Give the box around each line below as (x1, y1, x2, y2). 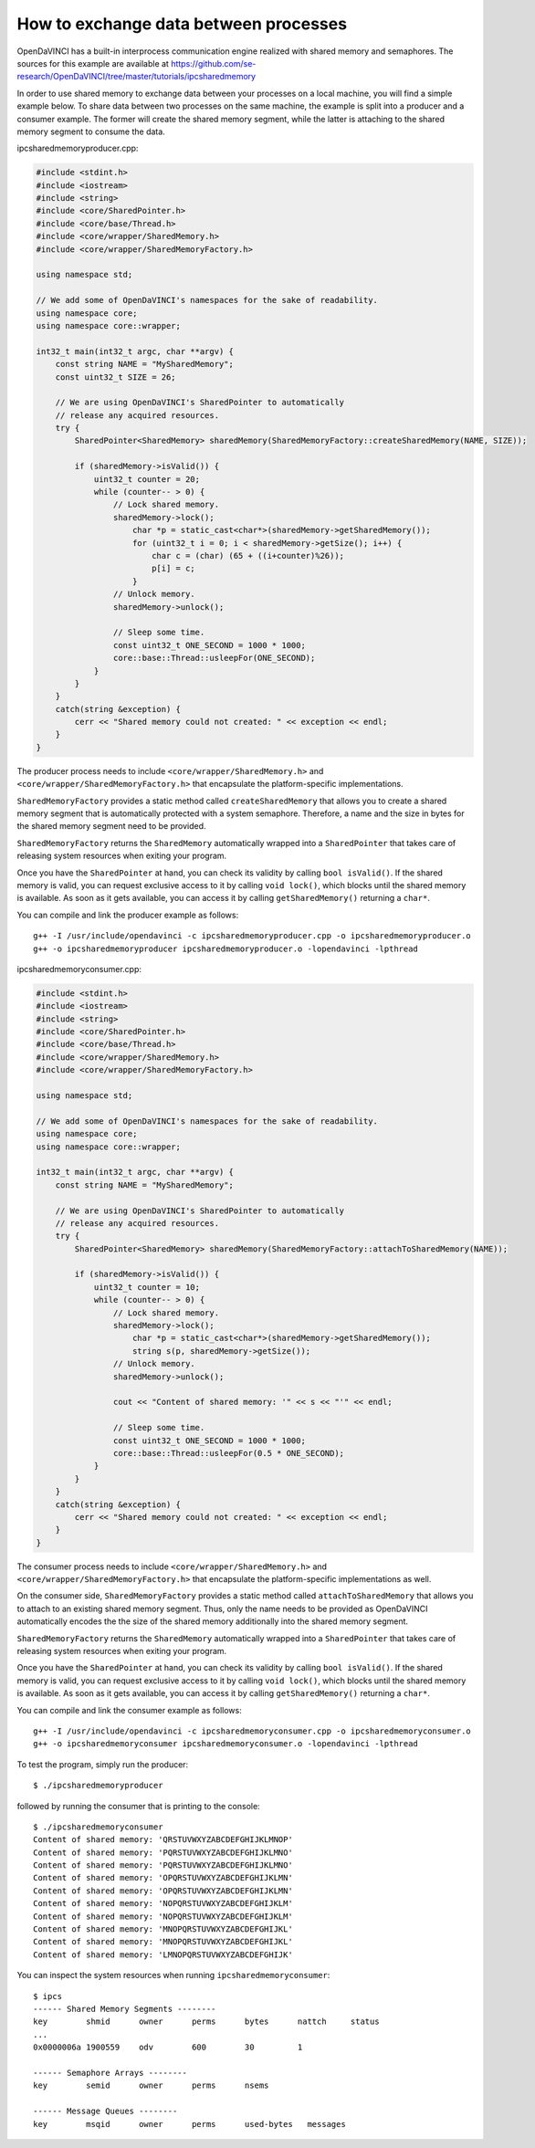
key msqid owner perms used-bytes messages (33, 2119, 346, 2129)
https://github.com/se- (170, 58, 257, 68)
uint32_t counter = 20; (93, 474, 201, 484)
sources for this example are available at (16, 58, 169, 68)
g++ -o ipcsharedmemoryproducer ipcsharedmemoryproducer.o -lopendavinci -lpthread (33, 943, 419, 954)
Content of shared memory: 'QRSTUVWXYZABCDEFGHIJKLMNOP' (33, 1835, 294, 1845)
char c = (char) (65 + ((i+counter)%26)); (151, 550, 345, 561)
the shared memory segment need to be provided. (16, 821, 206, 832)
